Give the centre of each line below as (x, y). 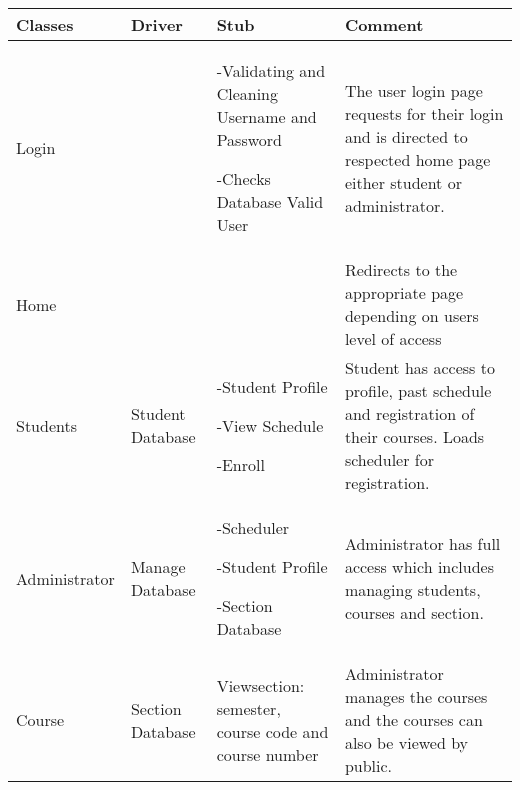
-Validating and (271, 70)
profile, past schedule (418, 390)
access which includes (419, 566)
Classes (45, 24)
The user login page (413, 90)
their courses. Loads (414, 436)
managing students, (412, 589)
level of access (393, 338)
